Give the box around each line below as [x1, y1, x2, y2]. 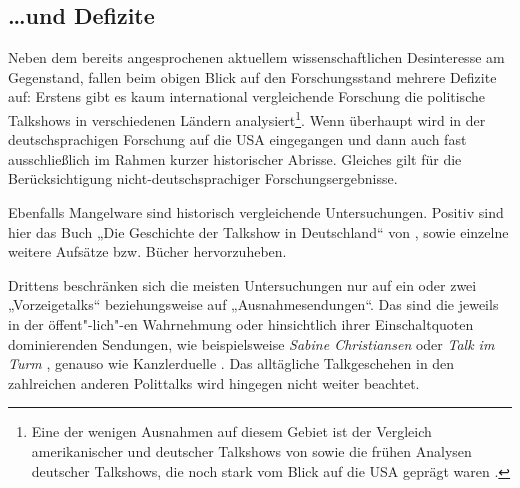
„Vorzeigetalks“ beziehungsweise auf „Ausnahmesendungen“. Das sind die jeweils [8, 294, 499, 315]
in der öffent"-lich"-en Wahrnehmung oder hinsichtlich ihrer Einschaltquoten [8, 313, 474, 334]
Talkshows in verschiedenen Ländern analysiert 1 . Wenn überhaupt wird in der [8, 106, 486, 130]
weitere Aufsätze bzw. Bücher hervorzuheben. [8, 241, 287, 262]
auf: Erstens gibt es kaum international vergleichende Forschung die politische [8, 86, 485, 107]
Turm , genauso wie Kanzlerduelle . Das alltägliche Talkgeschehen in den [8, 353, 455, 374]
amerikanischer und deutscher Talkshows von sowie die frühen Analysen [31, 440, 472, 461]
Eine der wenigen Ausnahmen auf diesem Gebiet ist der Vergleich [31, 421, 432, 442]
